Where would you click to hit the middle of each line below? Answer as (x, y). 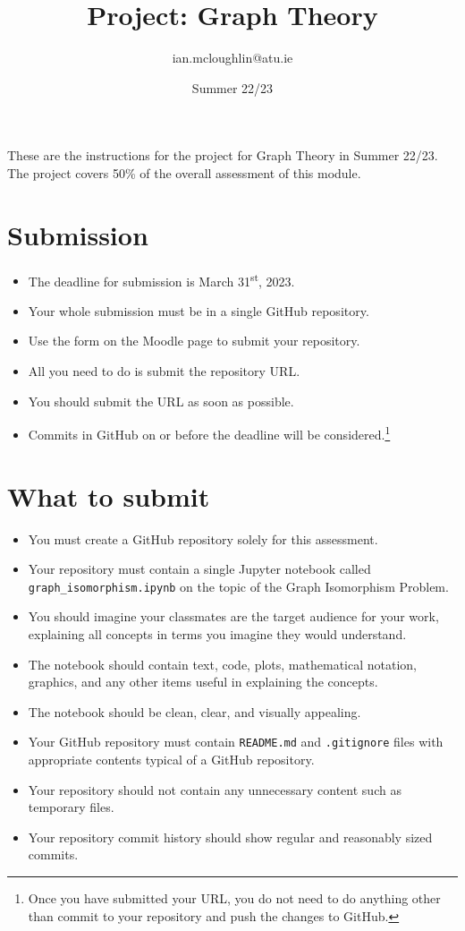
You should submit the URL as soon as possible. (161, 401)
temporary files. (71, 807)
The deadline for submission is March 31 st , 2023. (161, 279)
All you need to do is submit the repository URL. (164, 371)
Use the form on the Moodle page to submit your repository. (194, 341)
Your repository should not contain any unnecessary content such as (215, 789)
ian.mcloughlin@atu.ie (232, 58)
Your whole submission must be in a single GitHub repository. (199, 310)
